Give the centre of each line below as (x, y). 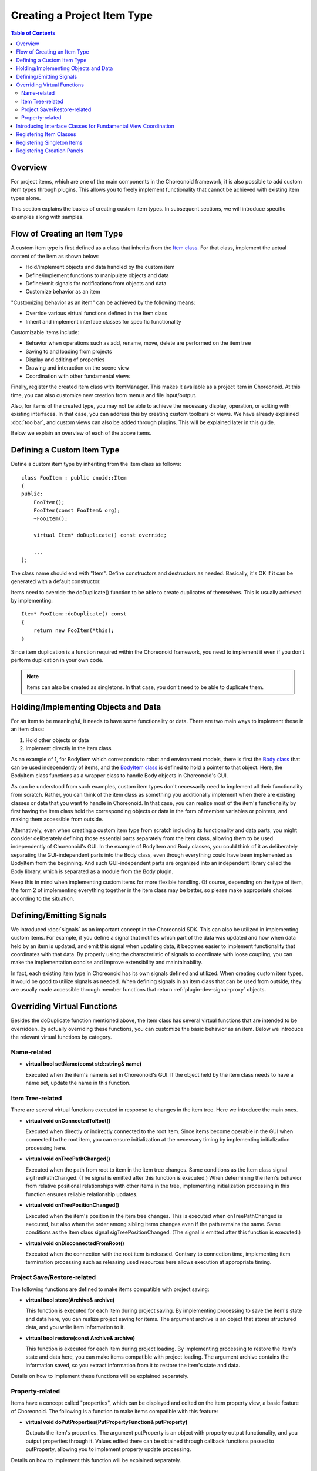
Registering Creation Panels (50, 151)
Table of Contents (33, 33)
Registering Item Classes (46, 134)
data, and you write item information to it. (75, 1327)
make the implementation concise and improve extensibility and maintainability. (107, 963)
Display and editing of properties (65, 360)
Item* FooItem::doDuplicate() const (74, 614)
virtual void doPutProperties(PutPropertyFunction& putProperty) (107, 1422)
